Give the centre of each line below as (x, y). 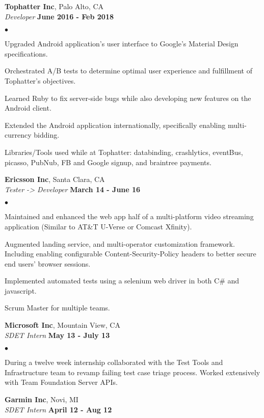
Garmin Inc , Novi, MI (42, 399)
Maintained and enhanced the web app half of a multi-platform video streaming (129, 216)
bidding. (47, 135)
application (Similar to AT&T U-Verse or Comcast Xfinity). (98, 226)
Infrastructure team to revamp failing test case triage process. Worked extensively (133, 372)
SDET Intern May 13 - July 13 (57, 335)
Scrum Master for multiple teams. (57, 308)
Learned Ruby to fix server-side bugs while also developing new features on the (128, 98)
